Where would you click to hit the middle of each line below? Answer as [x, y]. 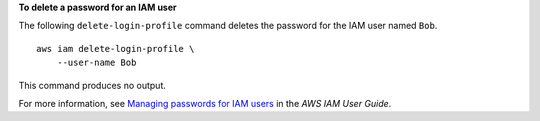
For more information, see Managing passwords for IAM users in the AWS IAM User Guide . [205, 103]
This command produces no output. [92, 85]
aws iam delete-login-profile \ [115, 48]
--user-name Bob [96, 63]
